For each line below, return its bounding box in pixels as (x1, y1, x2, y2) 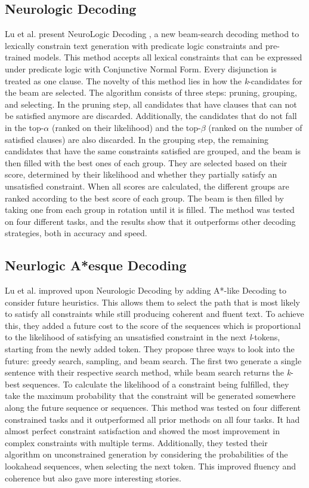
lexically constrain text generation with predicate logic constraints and (5, 39, 263, 51)
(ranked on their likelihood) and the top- (51, 121, 201, 133)
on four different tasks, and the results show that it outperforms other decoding (5, 215, 296, 227)
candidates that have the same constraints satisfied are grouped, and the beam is (5, 145, 301, 157)
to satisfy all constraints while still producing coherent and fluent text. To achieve (5, 307, 304, 320)
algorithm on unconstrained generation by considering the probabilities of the (5, 448, 288, 460)
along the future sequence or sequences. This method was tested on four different (5, 401, 301, 414)
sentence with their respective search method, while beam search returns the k (5, 366, 291, 379)
